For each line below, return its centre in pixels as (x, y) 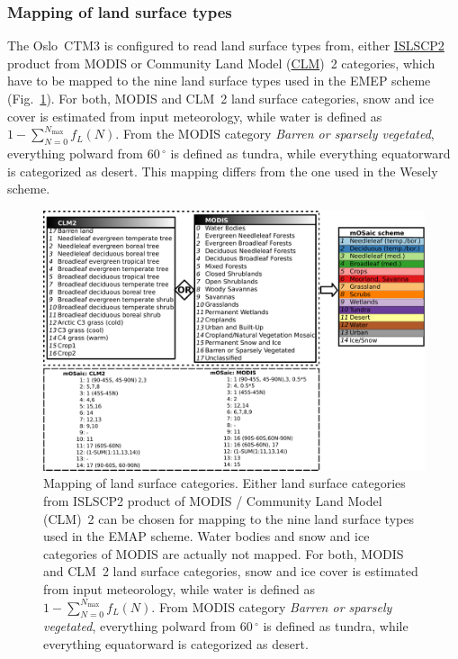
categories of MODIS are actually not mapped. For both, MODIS (224, 553)
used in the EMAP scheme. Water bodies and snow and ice (207, 536)
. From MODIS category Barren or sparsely (272, 606)
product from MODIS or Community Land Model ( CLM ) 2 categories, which (221, 63)
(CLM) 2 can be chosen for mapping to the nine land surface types (229, 518)
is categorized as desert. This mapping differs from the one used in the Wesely (223, 171)
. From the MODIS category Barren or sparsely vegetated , (275, 134)
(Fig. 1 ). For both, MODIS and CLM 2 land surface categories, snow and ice (221, 98)
